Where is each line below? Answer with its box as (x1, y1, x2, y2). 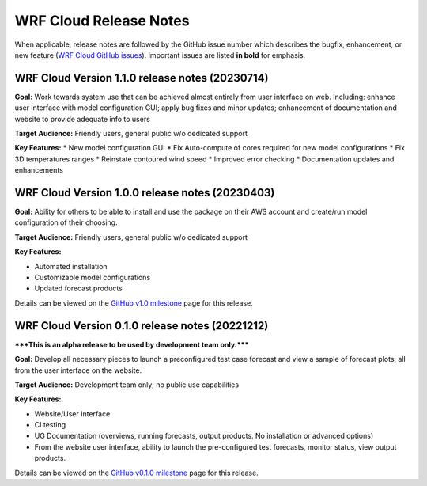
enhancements (14, 165, 63, 175)
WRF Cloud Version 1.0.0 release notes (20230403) (14, 186, 275, 199)
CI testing (34, 420, 66, 430)
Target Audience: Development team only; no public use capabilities (14, 380, 240, 389)
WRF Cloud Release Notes (14, 12, 190, 29)
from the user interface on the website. (14, 365, 142, 375)
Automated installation (34, 261, 108, 271)
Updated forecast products (34, 283, 123, 293)
